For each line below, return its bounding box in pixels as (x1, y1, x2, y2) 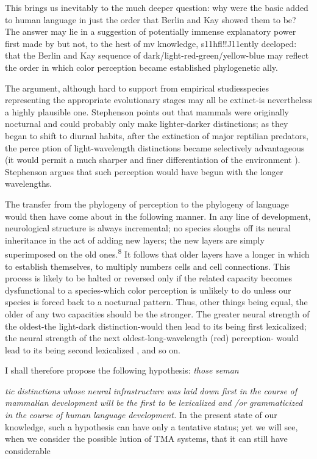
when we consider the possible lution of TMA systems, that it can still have (5, 432, 288, 445)
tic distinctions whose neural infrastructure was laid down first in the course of (5, 384, 297, 397)
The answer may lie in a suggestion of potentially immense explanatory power (5, 25, 296, 38)
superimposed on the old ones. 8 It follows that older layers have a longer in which (5, 246, 310, 260)
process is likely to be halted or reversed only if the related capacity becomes (5, 272, 293, 284)
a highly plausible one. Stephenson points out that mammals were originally (5, 105, 289, 118)
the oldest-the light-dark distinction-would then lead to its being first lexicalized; (5, 319, 307, 332)
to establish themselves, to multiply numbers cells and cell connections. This (5, 259, 290, 272)
